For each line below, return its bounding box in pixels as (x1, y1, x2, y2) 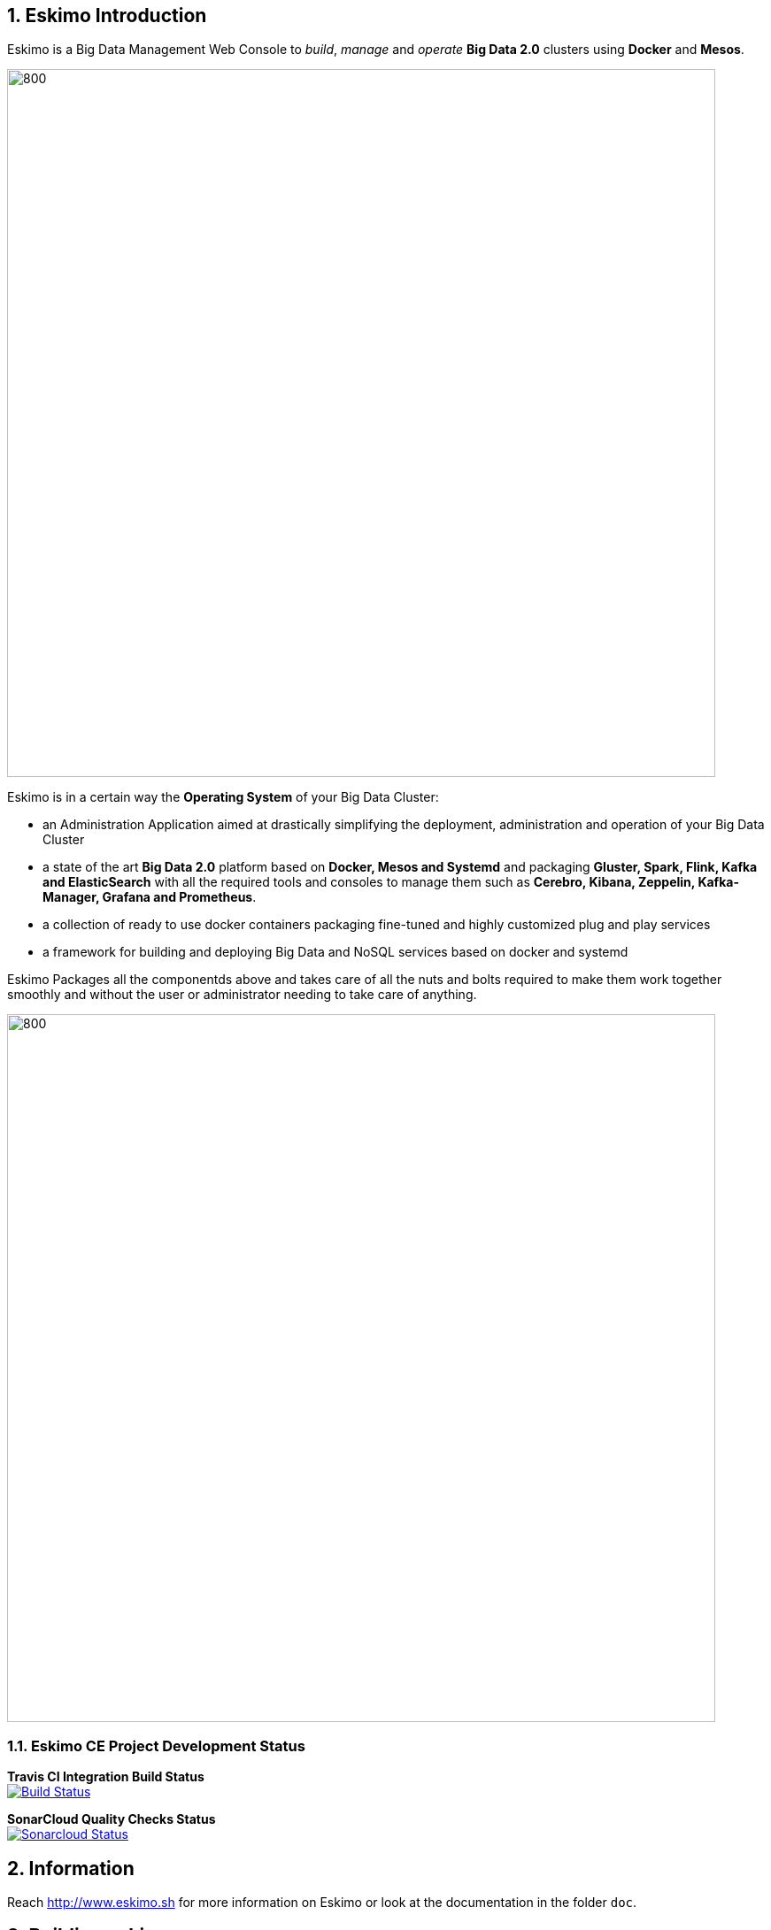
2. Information (7, 1857, 135, 1880)
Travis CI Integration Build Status (7, 1769, 204, 1785)
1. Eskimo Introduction (7, 4, 207, 27)
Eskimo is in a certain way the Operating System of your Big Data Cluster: (7, 789, 439, 805)
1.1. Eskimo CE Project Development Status (7, 1736, 305, 1755)
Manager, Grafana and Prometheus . (42, 889, 257, 905)
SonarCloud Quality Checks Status (7, 1811, 216, 1827)
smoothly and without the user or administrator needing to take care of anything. (7, 987, 477, 1003)
